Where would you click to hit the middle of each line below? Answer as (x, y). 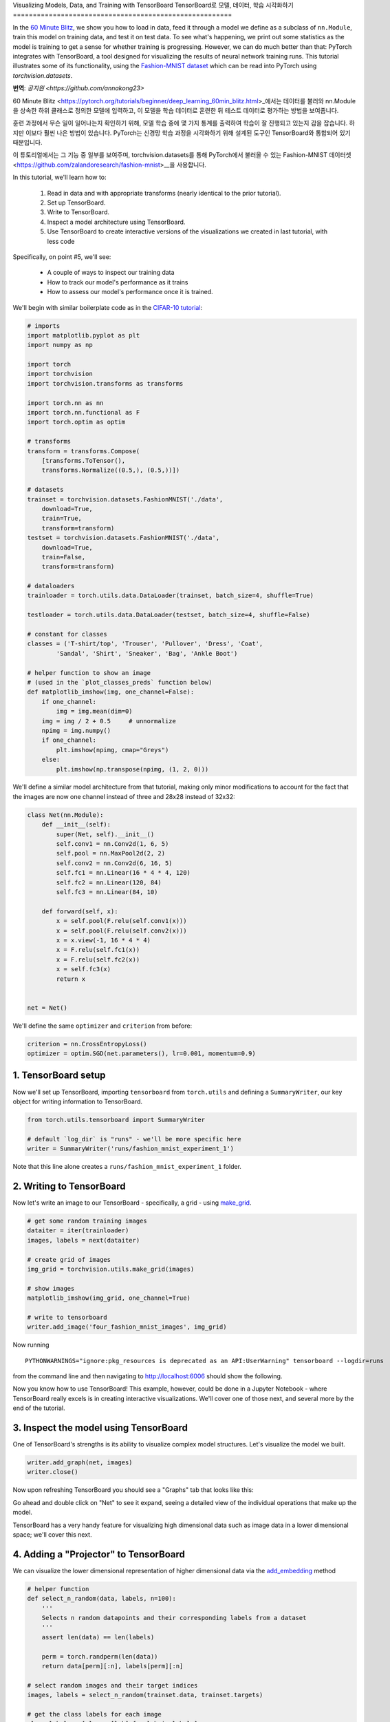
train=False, (64, 557)
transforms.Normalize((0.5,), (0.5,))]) (111, 470)
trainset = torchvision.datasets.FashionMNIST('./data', (125, 499)
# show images (51, 1288)
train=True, (62, 519)
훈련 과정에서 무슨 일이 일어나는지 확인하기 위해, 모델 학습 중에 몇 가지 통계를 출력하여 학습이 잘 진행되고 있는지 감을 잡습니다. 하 (184, 123)
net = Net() (47, 1008)
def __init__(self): (76, 824)
